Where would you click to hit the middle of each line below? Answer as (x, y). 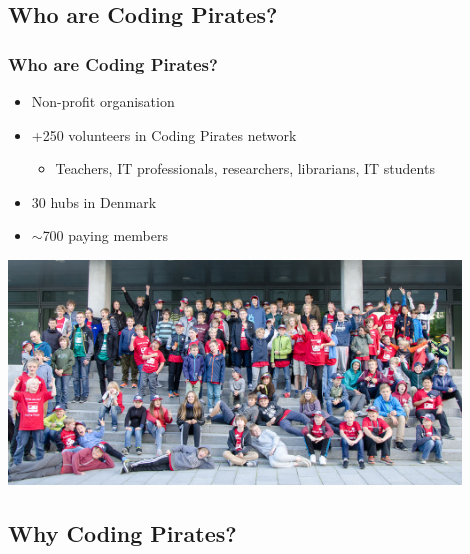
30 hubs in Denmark (94, 201)
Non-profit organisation (103, 101)
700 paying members (105, 235)
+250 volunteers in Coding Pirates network (164, 134)
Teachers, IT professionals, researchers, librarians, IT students (245, 168)
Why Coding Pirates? (122, 533)
